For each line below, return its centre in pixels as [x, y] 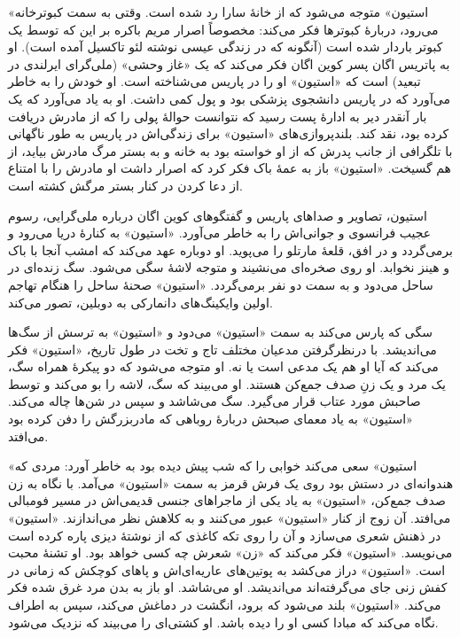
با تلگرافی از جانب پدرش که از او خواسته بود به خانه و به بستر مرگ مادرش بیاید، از [230, 150]
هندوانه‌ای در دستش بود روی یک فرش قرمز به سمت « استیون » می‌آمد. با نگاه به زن [231, 482]
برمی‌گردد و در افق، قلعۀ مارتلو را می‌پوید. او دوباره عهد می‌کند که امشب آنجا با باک [230, 249]
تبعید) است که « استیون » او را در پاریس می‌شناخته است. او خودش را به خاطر [214, 81]
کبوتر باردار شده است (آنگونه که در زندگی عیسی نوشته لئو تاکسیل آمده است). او [226, 47]
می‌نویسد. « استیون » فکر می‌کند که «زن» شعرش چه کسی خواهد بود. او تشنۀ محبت [230, 552]
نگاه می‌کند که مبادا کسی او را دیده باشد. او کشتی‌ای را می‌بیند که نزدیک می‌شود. [223, 622]
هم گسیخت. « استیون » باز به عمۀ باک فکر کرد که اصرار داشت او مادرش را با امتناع [230, 168]
